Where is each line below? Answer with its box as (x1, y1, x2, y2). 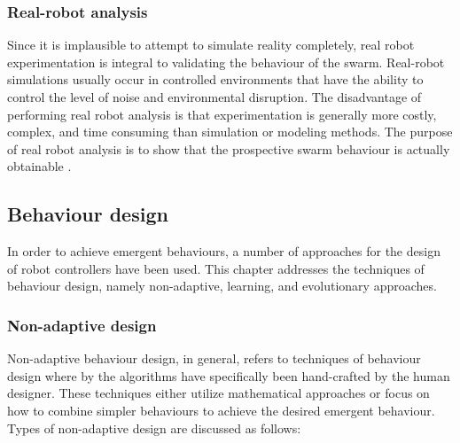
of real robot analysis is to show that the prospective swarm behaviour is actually (7, 139, 450, 158)
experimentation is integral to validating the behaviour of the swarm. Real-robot (7, 52, 445, 71)
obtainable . (7, 157, 72, 175)
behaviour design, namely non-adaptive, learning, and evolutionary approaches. (7, 276, 437, 295)
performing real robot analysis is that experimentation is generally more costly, (7, 105, 437, 123)
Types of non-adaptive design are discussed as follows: (7, 418, 301, 437)
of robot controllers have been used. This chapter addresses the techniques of (7, 259, 425, 277)
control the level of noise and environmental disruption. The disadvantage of (7, 88, 422, 105)
